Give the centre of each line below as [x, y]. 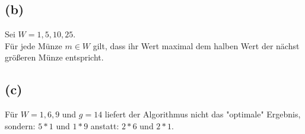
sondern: [20, 125]
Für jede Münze [34, 45]
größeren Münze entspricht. [54, 57]
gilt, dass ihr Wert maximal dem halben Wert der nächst [196, 45]
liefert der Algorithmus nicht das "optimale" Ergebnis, [203, 114]
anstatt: [105, 125]
